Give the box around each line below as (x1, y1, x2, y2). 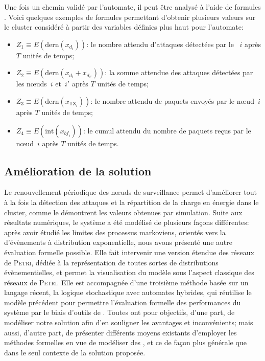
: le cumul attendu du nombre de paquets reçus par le (83, 125, 251, 136)
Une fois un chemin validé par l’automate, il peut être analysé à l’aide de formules (4, 2, 261, 12)
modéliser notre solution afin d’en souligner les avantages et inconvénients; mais (4, 317, 253, 328)
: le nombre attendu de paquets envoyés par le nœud (90, 95, 254, 106)
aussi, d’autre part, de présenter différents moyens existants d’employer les (4, 327, 237, 337)
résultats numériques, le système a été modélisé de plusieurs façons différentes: (4, 217, 249, 228)
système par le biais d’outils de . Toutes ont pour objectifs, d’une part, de (4, 307, 235, 318)
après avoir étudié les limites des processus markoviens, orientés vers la (4, 227, 226, 237)
